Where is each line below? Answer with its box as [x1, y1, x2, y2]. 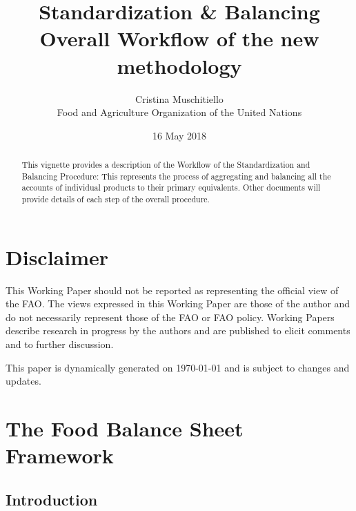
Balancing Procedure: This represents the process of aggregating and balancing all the [21, 170, 331, 182]
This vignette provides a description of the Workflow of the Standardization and [21, 159, 310, 171]
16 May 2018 [152, 128, 207, 142]
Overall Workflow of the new [39, 24, 319, 52]
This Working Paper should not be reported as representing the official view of [6, 282, 339, 297]
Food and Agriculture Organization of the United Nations [57, 105, 302, 119]
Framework [6, 441, 114, 470]
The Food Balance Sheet [6, 414, 244, 442]
